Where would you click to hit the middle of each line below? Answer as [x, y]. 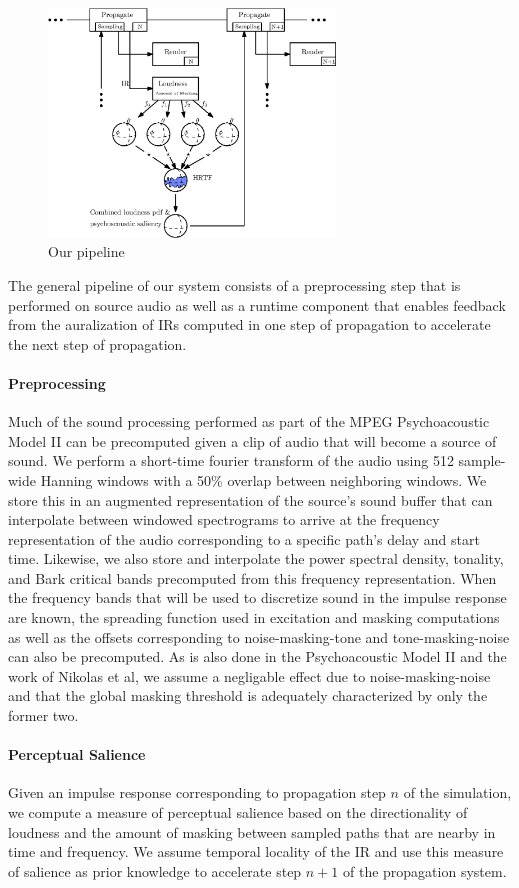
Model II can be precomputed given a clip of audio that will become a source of [252, 440]
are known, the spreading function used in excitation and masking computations [254, 617]
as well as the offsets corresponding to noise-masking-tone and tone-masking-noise [259, 636]
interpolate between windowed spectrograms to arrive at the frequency [224, 519]
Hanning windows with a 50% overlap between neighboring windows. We [263, 479]
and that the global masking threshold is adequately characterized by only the [248, 695]
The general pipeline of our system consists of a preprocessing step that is [234, 284]
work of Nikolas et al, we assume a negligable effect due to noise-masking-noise [249, 675]
